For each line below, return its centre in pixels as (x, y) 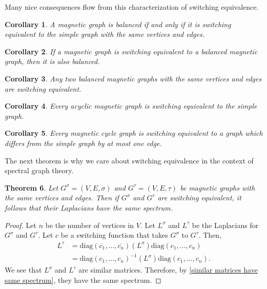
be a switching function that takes (114, 235)
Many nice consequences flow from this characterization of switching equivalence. (132, 7)
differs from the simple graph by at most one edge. (83, 143)
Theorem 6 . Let (32, 187)
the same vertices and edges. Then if (62, 198)
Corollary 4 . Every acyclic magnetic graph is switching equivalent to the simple (131, 106)
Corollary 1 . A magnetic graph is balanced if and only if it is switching (118, 24)
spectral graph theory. (39, 170)
